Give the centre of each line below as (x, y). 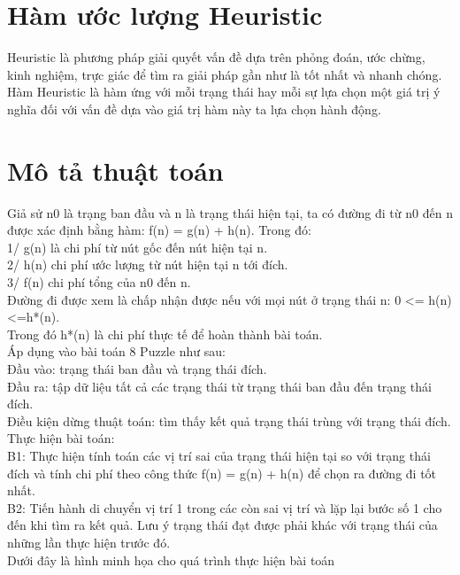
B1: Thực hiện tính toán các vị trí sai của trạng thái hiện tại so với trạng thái (219, 455)
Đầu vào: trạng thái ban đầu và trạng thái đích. (137, 368)
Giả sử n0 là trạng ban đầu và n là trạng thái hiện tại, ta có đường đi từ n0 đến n (230, 212)
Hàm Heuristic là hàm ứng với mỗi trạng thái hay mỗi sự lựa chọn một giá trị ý (224, 92)
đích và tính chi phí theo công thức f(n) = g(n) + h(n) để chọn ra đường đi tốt (222, 473)
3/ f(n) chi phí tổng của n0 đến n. (99, 282)
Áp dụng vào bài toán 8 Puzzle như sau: (116, 351)
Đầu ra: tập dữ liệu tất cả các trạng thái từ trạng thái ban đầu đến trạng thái (219, 386)
